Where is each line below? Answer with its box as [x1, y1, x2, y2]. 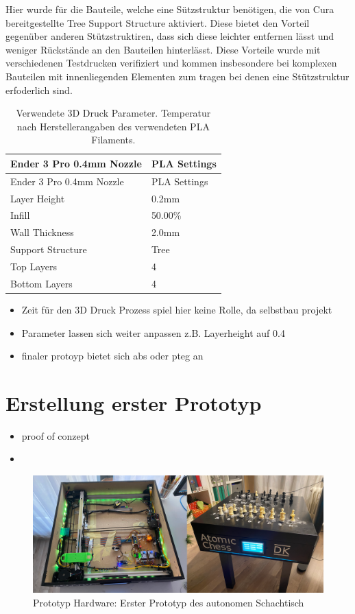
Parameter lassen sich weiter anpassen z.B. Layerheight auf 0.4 [21, 325, 285, 340]
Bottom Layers [10, 276, 73, 290]
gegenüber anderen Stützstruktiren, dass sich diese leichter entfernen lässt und [5, 29, 334, 43]
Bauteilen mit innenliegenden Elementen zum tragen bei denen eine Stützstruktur [5, 69, 350, 83]
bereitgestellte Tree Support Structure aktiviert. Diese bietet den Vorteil [5, 15, 310, 29]
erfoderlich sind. [5, 82, 73, 97]
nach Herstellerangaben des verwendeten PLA [16, 119, 210, 133]
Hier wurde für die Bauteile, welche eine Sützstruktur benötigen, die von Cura [5, 2, 334, 16]
